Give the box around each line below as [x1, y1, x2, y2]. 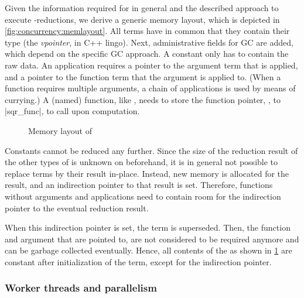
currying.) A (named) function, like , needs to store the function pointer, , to [5, 93, 281, 105]
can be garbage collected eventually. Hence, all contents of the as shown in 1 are [5, 244, 292, 256]
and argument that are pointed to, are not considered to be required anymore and [5, 232, 299, 245]
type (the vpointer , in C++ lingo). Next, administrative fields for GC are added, [5, 36, 293, 48]
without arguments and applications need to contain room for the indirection [5, 190, 281, 202]
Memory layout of [28, 124, 92, 136]
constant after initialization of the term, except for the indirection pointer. [5, 255, 272, 268]
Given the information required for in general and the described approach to [5, 2, 279, 13]
